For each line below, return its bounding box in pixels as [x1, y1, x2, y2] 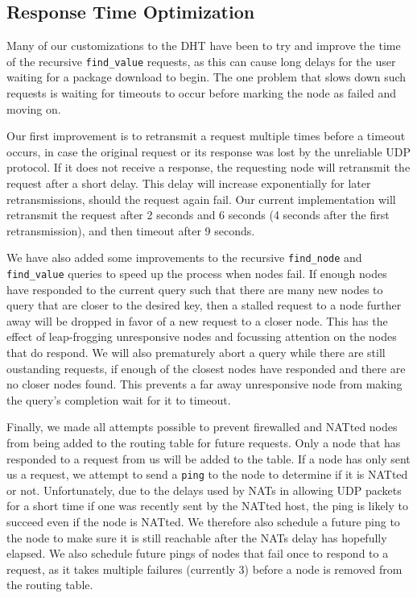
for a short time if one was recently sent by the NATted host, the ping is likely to [6, 497, 409, 514]
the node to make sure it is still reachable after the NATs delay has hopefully [6, 529, 387, 546]
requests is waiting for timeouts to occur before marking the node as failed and [6, 85, 396, 102]
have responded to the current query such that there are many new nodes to [6, 280, 383, 297]
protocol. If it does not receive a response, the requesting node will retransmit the [6, 159, 411, 176]
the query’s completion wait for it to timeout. [6, 391, 231, 408]
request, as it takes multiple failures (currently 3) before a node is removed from [6, 560, 403, 577]
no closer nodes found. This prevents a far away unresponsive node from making [6, 376, 403, 392]
